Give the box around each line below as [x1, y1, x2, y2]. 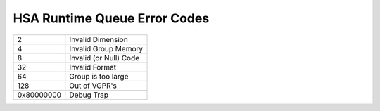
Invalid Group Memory [69, 44, 144, 53]
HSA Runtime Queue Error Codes [13, 11, 210, 26]
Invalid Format [69, 62, 116, 72]
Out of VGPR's [69, 81, 118, 91]
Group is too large [69, 71, 129, 81]
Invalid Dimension [69, 34, 128, 44]
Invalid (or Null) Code [69, 53, 140, 63]
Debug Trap [69, 90, 109, 100]
